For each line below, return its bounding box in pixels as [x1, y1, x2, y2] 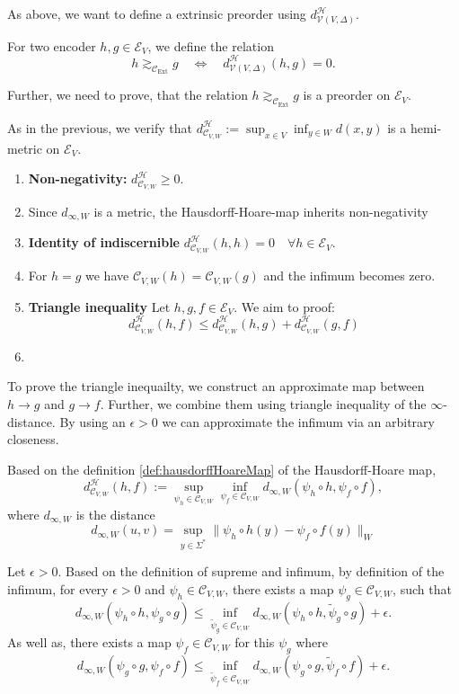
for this [234, 633, 275, 652]
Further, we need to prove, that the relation [7, 85, 248, 104]
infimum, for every [7, 579, 109, 598]
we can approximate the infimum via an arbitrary [162, 412, 435, 431]
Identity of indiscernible [28, 233, 180, 252]
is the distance [75, 504, 155, 523]
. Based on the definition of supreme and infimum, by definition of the [57, 562, 445, 581]
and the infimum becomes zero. [263, 266, 436, 285]
